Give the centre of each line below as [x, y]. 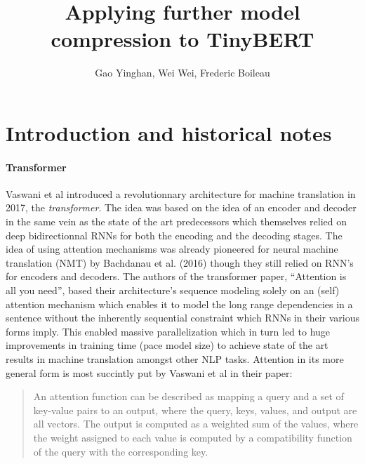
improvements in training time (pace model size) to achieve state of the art [167, 345]
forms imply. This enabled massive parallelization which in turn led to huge [168, 331]
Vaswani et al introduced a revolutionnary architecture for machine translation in [181, 193]
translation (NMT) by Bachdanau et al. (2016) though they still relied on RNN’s [180, 262]
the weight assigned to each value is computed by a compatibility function [193, 437]
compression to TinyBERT [182, 39]
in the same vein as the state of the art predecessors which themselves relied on [177, 221]
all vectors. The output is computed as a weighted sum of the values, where [196, 424]
